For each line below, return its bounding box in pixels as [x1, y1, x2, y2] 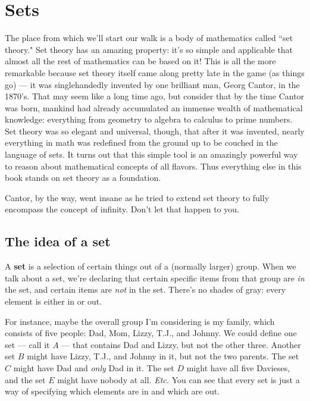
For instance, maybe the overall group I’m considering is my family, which [5, 315, 275, 327]
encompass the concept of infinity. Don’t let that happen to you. [5, 203, 239, 215]
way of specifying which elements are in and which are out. [5, 385, 220, 397]
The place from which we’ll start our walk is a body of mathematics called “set [5, 32, 293, 44]
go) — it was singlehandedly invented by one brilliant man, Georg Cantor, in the [5, 78, 300, 90]
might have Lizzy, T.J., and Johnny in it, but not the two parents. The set [27, 350, 299, 362]
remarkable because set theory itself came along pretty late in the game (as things [5, 66, 305, 79]
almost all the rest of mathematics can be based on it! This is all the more [5, 55, 276, 67]
